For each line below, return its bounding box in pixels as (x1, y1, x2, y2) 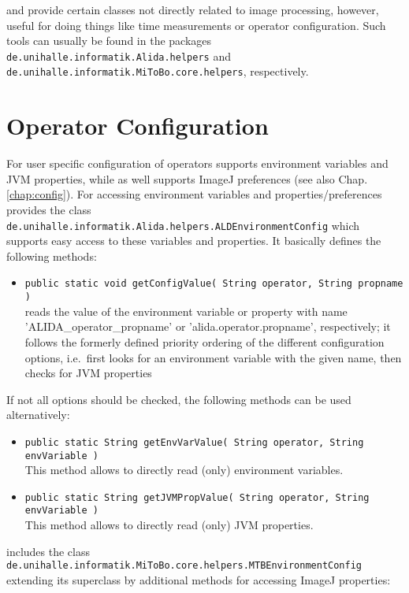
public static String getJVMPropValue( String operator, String (24, 491, 370, 503)
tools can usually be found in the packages (6, 32, 212, 49)
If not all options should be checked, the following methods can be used (6, 391, 351, 407)
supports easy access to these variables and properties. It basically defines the (6, 232, 381, 249)
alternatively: (6, 406, 70, 423)
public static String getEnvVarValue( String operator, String (24, 436, 364, 448)
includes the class (6, 543, 90, 559)
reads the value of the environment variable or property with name (24, 302, 348, 319)
